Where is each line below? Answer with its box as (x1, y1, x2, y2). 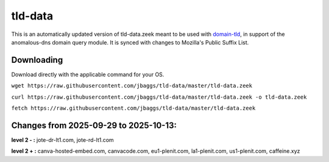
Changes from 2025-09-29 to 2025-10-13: (11, 120, 177, 130)
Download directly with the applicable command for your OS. (11, 71, 164, 78)
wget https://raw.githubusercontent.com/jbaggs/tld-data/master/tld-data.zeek (11, 82, 253, 90)
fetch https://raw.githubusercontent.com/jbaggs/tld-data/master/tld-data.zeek (11, 105, 256, 112)
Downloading (11, 55, 63, 65)
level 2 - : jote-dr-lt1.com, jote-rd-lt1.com (11, 136, 114, 143)
